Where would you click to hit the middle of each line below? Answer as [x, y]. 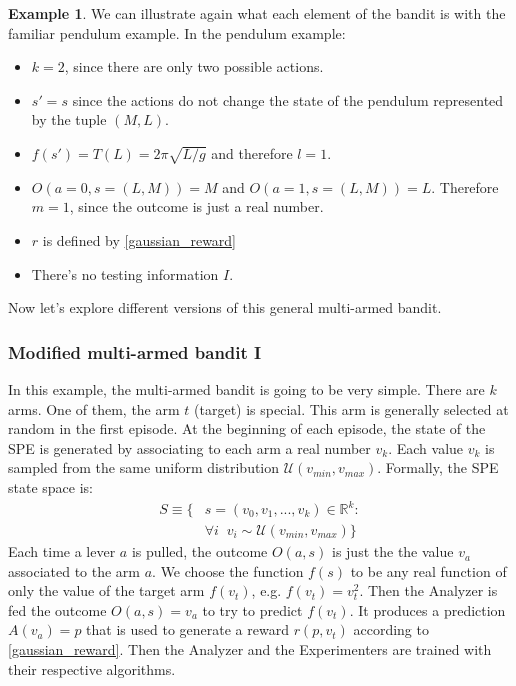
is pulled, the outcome [199, 551]
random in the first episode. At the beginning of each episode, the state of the [247, 428]
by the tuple [69, 119]
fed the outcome [57, 609]
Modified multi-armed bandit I [135, 351]
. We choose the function [228, 570]
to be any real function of [428, 570]
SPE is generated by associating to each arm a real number [189, 447]
